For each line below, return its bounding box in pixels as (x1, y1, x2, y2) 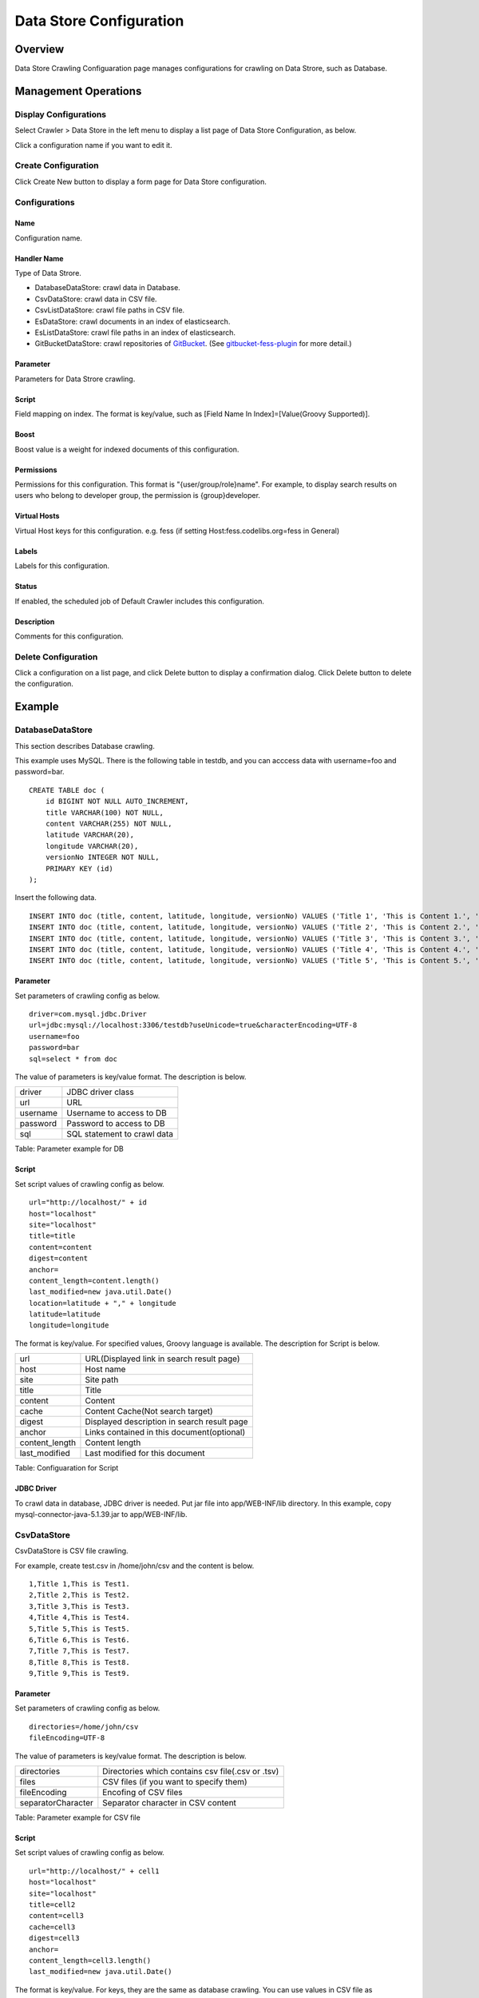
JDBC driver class (66, 1087, 135, 1098)
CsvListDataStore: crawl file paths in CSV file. (34, 305, 185, 315)
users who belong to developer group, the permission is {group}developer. (14, 491, 261, 500)
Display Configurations (14, 109, 107, 120)
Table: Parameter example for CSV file (14, 1813, 141, 1822)
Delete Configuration (14, 651, 98, 663)
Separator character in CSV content (102, 1797, 237, 1809)
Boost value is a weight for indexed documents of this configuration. (14, 444, 239, 454)
